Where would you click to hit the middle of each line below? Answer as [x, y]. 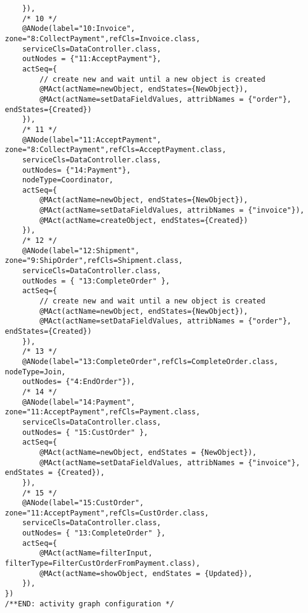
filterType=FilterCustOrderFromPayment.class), [103, 564]
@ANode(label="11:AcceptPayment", [92, 140]
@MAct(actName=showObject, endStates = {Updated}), [146, 573]
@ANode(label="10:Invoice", [79, 29]
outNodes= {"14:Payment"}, [76, 170]
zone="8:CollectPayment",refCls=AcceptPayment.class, [116, 150]
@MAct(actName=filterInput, [96, 553]
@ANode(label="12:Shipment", [81, 250]
